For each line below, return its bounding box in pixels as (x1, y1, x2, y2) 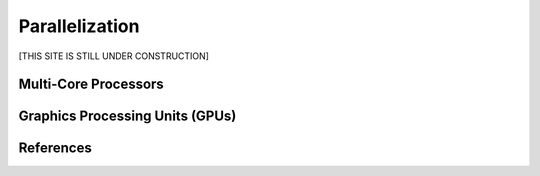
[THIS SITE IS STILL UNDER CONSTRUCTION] (18, 50, 210, 62)
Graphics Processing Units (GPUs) (18, 108, 237, 125)
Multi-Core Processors (18, 76, 164, 93)
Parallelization (18, 15, 140, 37)
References (18, 140, 92, 157)
